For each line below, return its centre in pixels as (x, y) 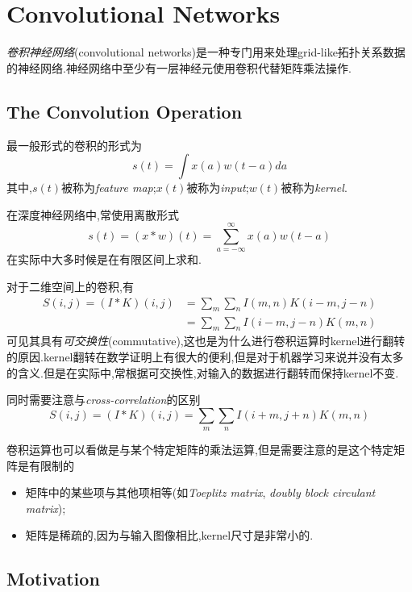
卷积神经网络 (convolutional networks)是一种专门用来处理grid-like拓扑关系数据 (206, 52)
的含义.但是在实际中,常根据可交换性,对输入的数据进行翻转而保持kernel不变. (203, 372)
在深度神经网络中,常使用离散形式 (93, 214)
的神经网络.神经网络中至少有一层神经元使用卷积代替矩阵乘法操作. (179, 67)
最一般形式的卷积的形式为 (74, 145)
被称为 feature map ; (109, 188)
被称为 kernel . (314, 188)
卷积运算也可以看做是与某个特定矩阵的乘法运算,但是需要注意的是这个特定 (200, 450)
